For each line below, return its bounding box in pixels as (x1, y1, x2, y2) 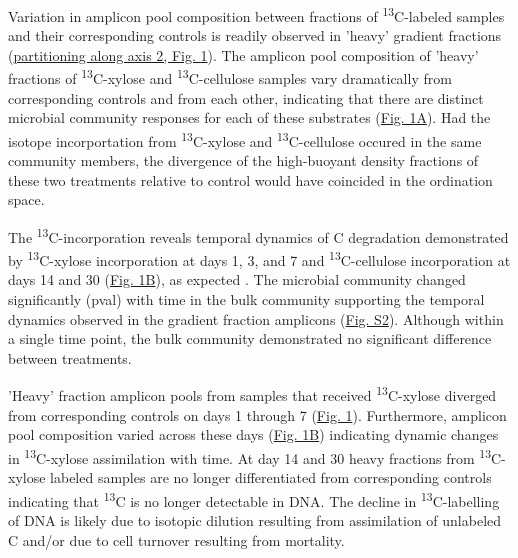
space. (8, 189, 45, 210)
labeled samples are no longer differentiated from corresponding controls (50, 467, 492, 488)
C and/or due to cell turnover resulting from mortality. (8, 529, 345, 550)
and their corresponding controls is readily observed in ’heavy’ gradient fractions (8, 25, 502, 46)
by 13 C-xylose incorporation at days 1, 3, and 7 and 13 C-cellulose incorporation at (8, 247, 511, 270)
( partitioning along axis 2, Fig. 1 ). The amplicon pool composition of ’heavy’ (8, 44, 479, 65)
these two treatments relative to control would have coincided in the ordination (8, 169, 493, 190)
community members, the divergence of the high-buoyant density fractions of (8, 150, 479, 171)
